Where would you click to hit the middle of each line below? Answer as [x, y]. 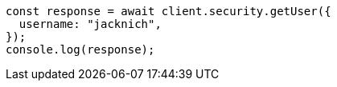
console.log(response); [80, 49]
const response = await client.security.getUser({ [168, 11]
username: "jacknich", [90, 24]
